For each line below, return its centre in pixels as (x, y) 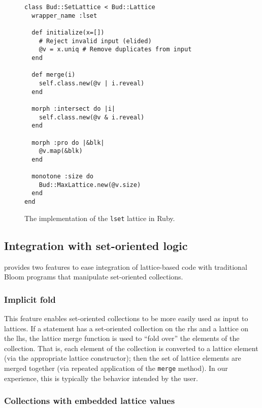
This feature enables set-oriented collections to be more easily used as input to (126, 318)
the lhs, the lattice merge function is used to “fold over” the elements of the (122, 338)
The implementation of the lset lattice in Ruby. (100, 218)
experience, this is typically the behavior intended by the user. (101, 378)
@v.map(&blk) (61, 151)
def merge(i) (54, 75)
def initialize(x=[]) (68, 32)
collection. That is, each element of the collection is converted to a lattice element (131, 348)
